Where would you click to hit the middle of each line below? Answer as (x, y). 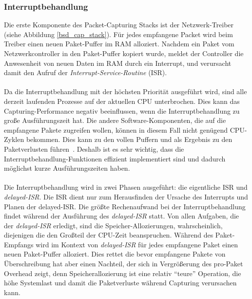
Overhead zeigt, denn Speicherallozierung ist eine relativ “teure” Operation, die (123, 273)
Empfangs (19, 244)
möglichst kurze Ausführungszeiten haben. (67, 168)
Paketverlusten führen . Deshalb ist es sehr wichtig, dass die (94, 149)
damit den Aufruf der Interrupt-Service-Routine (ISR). (86, 72)
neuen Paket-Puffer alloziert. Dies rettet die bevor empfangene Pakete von (115, 254)
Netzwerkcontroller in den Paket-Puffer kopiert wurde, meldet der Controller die (124, 53)
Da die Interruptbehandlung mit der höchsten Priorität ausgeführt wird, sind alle (126, 91)
